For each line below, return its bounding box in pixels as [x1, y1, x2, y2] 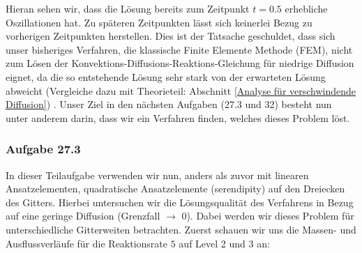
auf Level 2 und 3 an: [179, 236, 270, 250]
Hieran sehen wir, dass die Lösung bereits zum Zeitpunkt [6, 1, 250, 15]
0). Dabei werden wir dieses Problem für [181, 208, 354, 223]
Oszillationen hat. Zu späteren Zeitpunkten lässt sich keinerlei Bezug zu [6, 15, 312, 29]
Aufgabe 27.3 [6, 140, 81, 158]
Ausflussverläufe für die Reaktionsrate [6, 236, 168, 250]
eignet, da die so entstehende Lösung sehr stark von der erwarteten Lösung [6, 69, 326, 84]
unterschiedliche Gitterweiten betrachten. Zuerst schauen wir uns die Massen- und [6, 222, 356, 236]
